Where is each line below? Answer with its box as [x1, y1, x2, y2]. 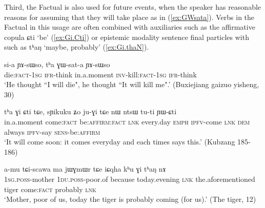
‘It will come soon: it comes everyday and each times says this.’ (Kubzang [4, 136, 235, 147]
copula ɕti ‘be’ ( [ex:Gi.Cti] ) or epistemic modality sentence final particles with [4, 31, 249, 42]
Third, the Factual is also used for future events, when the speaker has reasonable [4, 2, 261, 12]
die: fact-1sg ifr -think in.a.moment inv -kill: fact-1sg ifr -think [4, 69, 197, 79]
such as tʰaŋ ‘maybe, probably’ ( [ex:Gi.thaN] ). [4, 41, 149, 52]
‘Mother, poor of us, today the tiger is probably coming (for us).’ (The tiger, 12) [4, 194, 256, 204]
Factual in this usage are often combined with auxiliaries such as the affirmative [4, 22, 255, 32]
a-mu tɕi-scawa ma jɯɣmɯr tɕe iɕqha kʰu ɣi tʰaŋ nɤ [4, 163, 166, 174]
